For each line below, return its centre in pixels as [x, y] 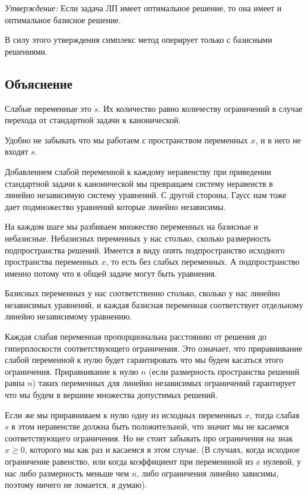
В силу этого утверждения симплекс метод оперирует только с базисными [139, 40]
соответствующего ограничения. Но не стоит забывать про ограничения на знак [149, 438]
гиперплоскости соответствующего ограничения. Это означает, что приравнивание [154, 348]
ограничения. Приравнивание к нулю [72, 371]
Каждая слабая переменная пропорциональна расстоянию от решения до [136, 336]
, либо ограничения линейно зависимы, [208, 473]
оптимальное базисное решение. [63, 19]
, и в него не [278, 140]
